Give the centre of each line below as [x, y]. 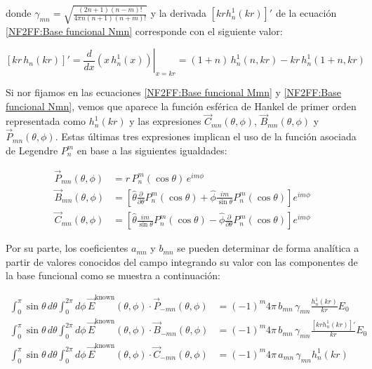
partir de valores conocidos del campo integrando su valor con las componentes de [182, 261]
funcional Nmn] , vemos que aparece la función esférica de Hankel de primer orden [181, 106]
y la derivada [179, 13]
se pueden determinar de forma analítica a [268, 248]
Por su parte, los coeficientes [67, 248]
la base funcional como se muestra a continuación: [113, 275]
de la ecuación [306, 13]
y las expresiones [165, 121]
